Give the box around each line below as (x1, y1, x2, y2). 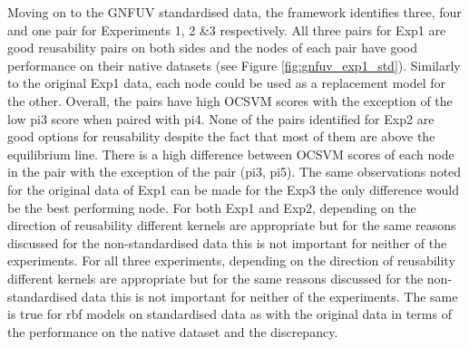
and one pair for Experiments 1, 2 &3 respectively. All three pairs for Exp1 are (7, 20, 446, 39)
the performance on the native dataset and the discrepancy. (7, 322, 338, 341)
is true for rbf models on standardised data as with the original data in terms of (7, 304, 452, 323)
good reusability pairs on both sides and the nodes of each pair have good (7, 38, 418, 57)
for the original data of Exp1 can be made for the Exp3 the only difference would (7, 179, 459, 198)
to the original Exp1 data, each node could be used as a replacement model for (7, 73, 446, 92)
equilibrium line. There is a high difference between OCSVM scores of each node (7, 144, 454, 163)
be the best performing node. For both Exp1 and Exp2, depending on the (7, 198, 416, 217)
